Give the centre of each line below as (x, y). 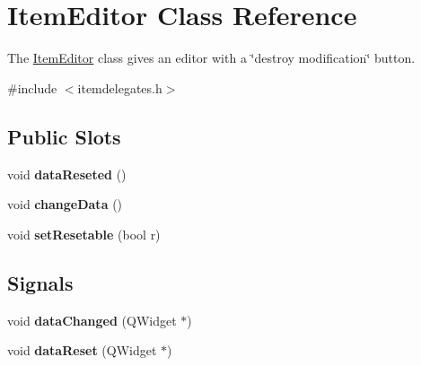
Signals (40, 282)
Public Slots (64, 136)
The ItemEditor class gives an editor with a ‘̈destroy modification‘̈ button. (211, 58)
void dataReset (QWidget (82, 350)
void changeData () (65, 204)
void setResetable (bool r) (84, 234)
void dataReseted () (67, 174)
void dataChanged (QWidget (92, 320)
